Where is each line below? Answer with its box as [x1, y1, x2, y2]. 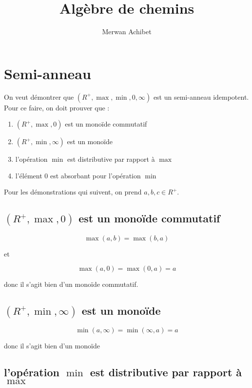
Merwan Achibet [102, 26, 152, 37]
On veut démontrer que [4, 91, 74, 102]
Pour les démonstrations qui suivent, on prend [4, 187, 142, 197]
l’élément [15, 170, 42, 180]
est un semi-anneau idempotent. [153, 91, 249, 102]
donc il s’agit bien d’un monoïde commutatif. [4, 279, 138, 289]
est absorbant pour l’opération [50, 170, 141, 180]
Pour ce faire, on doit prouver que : [4, 102, 110, 112]
